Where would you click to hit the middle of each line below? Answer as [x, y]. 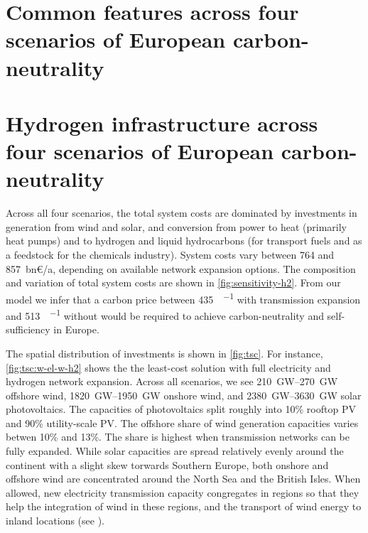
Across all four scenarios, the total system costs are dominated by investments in [182, 213]
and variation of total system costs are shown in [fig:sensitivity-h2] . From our [173, 282]
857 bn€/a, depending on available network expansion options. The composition [181, 268]
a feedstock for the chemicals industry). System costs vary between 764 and [170, 255]
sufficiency [28, 329]
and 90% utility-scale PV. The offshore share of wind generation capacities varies [182, 422]
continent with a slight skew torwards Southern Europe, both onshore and [167, 464]
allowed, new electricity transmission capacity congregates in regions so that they [183, 492]
